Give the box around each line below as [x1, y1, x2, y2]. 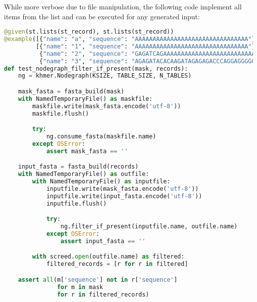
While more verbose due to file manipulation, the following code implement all [4, 1, 242, 11]
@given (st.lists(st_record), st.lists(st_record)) [4, 28, 174, 36]
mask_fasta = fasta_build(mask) [18, 87, 125, 95]
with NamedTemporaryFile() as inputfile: [32, 178, 171, 185]
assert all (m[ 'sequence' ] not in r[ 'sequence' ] [18, 276, 177, 283]
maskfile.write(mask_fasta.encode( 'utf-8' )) [32, 102, 181, 110]
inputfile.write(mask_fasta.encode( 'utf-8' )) [46, 185, 199, 192]
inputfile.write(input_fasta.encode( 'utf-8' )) [46, 192, 202, 200]
